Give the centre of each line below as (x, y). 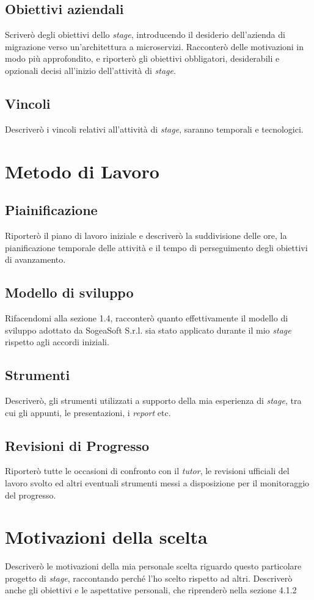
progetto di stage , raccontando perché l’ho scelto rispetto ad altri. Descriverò (149, 578)
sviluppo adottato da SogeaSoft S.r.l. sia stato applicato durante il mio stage (148, 330)
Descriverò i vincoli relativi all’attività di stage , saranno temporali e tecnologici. (154, 129)
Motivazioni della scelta (106, 537)
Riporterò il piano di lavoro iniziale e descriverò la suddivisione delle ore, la (146, 235)
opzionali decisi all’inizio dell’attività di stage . (90, 70)
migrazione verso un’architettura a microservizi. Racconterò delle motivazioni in (155, 46)
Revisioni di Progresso (77, 445)
